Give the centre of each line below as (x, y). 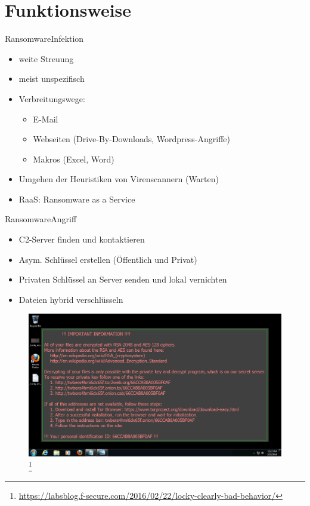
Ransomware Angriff (41, 219)
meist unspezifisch (52, 79)
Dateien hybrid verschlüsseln (71, 299)
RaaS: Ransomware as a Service (77, 199)
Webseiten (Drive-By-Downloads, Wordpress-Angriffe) (132, 139)
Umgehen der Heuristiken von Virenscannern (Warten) (119, 179)
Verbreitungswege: (52, 98)
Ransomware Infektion (44, 39)
